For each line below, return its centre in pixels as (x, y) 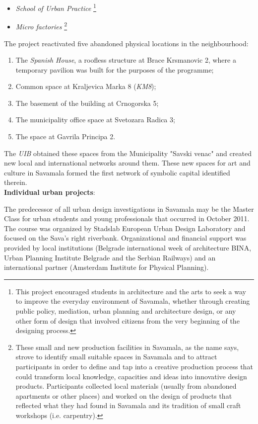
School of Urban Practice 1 (56, 7)
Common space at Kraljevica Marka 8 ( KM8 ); (86, 86)
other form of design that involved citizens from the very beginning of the (128, 320)
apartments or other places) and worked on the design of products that (124, 395)
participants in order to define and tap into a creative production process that (134, 366)
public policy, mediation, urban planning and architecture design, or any (126, 310)
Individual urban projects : (50, 192)
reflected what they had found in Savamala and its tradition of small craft (128, 405)
